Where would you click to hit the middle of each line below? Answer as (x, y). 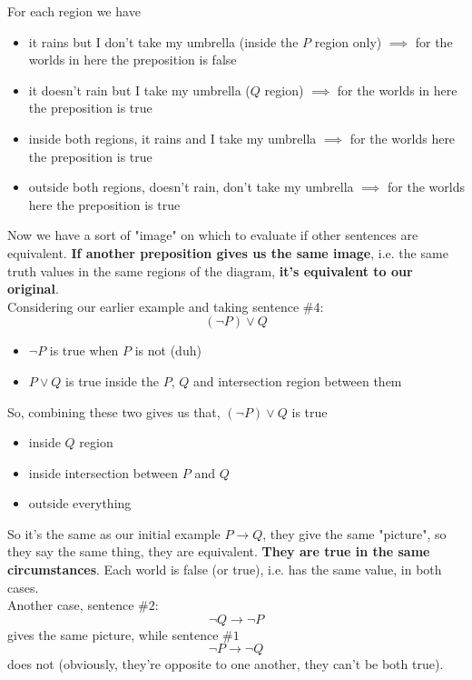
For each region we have (74, 11)
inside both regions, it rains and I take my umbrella (172, 138)
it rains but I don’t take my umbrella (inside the (163, 41)
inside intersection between (103, 472)
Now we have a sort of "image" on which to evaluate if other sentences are (213, 235)
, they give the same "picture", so (354, 533)
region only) (348, 41)
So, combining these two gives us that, (114, 411)
